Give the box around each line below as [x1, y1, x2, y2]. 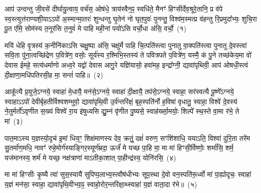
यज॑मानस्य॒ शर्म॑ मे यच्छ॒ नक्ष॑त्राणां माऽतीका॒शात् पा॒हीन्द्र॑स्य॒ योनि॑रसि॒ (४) [5, 152, 176, 162]
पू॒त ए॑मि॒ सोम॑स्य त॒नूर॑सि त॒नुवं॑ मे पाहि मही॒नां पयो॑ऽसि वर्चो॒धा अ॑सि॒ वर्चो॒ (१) [5, 23, 187, 34]
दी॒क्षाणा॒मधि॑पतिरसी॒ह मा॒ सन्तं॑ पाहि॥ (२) [5, 69, 103, 80]
